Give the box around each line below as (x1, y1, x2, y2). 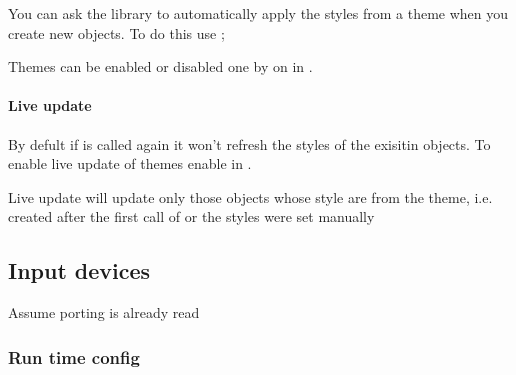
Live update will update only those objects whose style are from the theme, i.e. (8, 186, 493, 207)
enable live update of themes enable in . (8, 153, 252, 174)
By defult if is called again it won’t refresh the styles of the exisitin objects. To (8, 133, 491, 154)
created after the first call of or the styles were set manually (8, 206, 375, 227)
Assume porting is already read (8, 302, 200, 323)
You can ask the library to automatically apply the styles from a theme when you (8, 3, 509, 23)
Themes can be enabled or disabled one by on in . (8, 56, 313, 77)
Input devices (8, 255, 151, 286)
